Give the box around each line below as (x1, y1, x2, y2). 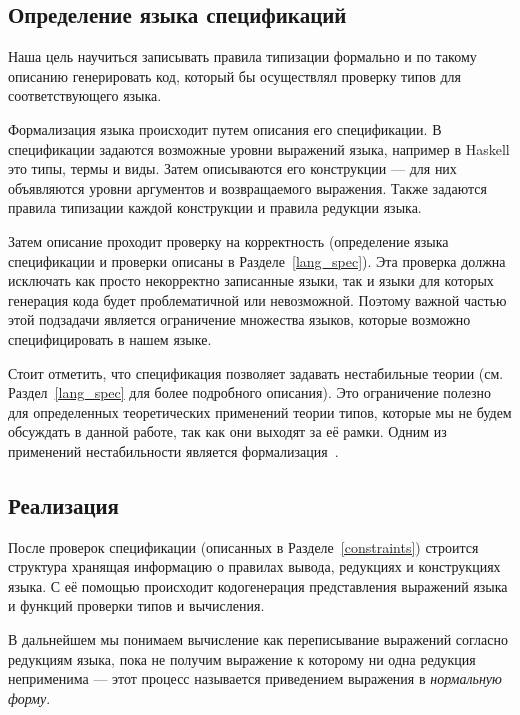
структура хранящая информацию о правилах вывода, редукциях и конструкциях (8, 556, 501, 577)
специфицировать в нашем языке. (8, 328, 212, 349)
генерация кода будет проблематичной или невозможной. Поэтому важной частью (8, 289, 507, 310)
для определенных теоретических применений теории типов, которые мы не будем (8, 401, 512, 422)
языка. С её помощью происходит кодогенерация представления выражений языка (8, 575, 508, 596)
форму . (8, 687, 51, 708)
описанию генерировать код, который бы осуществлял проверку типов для (8, 65, 462, 86)
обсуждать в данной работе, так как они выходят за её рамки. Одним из (8, 421, 447, 442)
